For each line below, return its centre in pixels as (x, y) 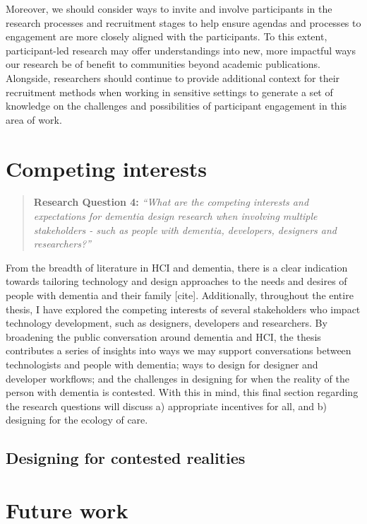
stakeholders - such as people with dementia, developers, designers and (185, 229)
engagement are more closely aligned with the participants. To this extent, (167, 36)
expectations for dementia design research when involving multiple (175, 216)
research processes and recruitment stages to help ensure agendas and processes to (183, 22)
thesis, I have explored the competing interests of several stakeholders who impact (183, 309)
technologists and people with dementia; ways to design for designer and (162, 364)
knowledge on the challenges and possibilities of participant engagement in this (176, 106)
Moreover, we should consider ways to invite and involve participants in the (169, 8)
